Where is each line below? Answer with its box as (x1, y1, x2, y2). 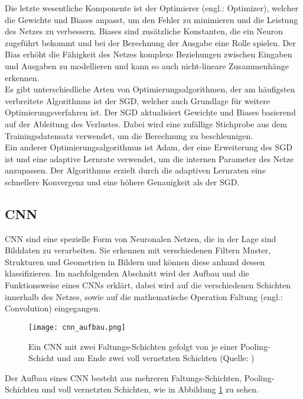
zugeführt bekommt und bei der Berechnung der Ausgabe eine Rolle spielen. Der (5, 36, 296, 49)
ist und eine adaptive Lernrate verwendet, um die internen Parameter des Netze (5, 152, 294, 165)
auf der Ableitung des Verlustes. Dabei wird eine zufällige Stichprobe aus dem (5, 117, 287, 130)
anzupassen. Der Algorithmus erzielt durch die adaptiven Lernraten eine (5, 164, 266, 176)
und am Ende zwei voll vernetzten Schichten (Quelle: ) (57, 352, 255, 364)
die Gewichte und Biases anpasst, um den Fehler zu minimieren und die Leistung (5, 13, 298, 25)
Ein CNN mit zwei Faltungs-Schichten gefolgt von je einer (28, 340, 238, 352)
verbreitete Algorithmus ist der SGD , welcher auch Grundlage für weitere (5, 94, 270, 107)
